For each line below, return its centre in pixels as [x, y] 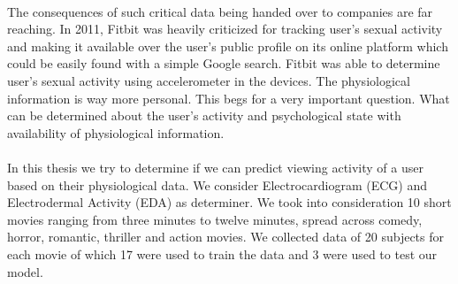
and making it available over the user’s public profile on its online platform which [228, 46]
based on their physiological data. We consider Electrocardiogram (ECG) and [218, 184]
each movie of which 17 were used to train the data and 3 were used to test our [222, 253]
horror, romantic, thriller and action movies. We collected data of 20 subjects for [226, 237]
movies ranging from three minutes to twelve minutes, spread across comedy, [215, 219]
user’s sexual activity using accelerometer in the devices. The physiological [209, 80]
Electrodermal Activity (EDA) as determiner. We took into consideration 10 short [229, 202]
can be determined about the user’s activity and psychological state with [204, 115]
